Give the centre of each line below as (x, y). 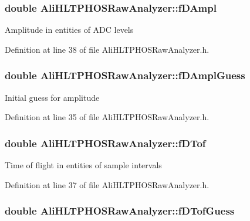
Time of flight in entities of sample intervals (83, 165)
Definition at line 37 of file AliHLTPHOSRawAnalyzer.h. (107, 184)
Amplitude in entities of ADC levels (69, 30)
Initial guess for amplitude (52, 97)
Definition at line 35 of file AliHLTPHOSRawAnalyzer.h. (107, 117)
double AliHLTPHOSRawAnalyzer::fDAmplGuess (125, 75)
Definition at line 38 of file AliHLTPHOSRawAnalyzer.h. (107, 49)
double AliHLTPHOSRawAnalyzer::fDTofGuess (120, 211)
